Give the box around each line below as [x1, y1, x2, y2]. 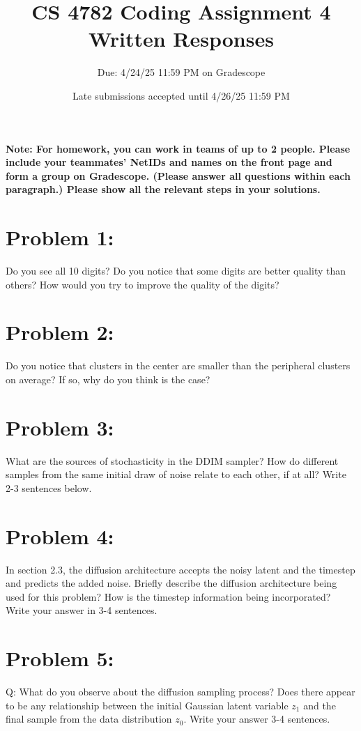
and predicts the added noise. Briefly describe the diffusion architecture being [6, 576, 337, 590]
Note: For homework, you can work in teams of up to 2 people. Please [6, 141, 351, 155]
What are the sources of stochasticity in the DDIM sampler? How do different [6, 453, 339, 468]
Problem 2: [6, 318, 114, 346]
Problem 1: [6, 223, 114, 252]
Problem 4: [6, 521, 114, 550]
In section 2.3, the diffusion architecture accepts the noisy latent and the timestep [6, 562, 355, 576]
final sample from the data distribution [6, 711, 172, 726]
